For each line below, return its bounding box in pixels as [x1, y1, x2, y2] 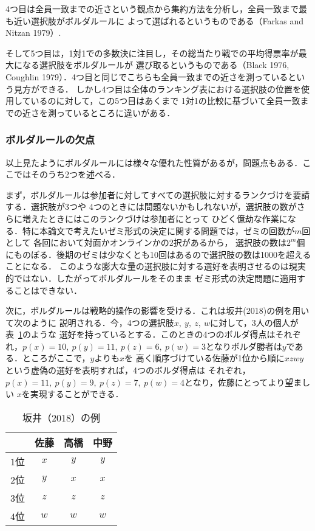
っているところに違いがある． [56, 106, 175, 119]
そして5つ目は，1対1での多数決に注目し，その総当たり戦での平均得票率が [5, 46, 299, 59]
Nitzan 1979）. [5, 26, 61, 39]
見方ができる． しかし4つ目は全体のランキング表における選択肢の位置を [13, 82, 301, 95]
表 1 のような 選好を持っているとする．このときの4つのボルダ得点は [5, 328, 276, 341]
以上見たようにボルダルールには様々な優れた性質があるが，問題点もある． [5, 156, 303, 168]
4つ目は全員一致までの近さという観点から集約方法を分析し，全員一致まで [5, 2, 299, 15]
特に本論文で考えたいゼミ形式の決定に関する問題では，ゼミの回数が [22, 224, 294, 237]
